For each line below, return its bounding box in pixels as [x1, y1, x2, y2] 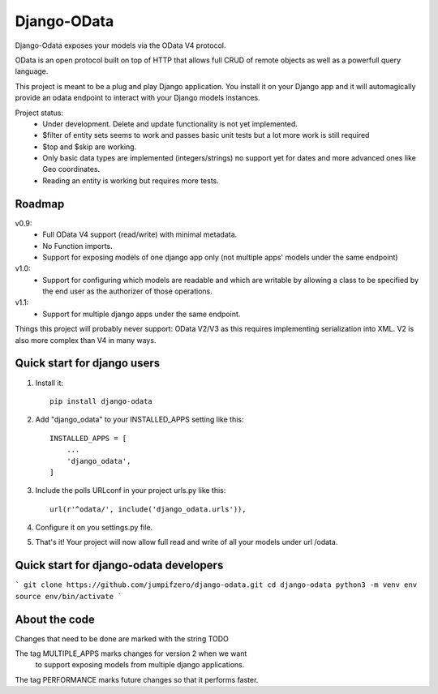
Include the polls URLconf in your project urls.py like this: [35, 486, 226, 495]
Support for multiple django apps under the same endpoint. [42, 309, 241, 319]
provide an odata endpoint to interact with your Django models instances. [15, 93, 261, 103]
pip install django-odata [49, 396, 153, 405]
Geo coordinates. [42, 165, 101, 174]
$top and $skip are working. [42, 142, 137, 152]
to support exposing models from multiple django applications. [35, 660, 245, 670]
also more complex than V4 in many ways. [15, 335, 157, 345]
